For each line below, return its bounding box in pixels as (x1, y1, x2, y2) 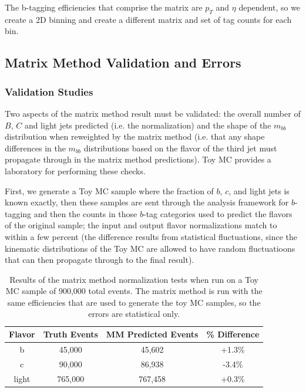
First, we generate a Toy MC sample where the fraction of (5, 184, 214, 197)
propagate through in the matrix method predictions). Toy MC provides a (5, 153, 271, 165)
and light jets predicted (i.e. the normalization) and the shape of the (24, 119, 271, 131)
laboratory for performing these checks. (5, 164, 146, 177)
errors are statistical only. (88, 307, 180, 320)
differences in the (5, 141, 66, 154)
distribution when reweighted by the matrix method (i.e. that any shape (5, 130, 265, 143)
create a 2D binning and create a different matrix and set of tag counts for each (5, 13, 292, 25)
